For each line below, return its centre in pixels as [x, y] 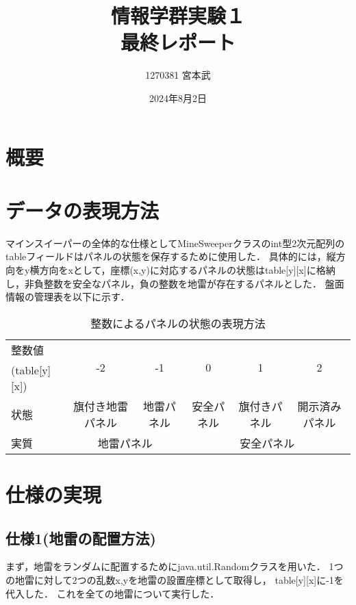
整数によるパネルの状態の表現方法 [178, 323]
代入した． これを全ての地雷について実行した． [113, 593]
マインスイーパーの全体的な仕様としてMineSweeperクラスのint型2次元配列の [175, 243]
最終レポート [178, 42]
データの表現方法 [82, 210]
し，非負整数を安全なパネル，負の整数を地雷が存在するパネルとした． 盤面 [175, 283]
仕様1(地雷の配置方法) [81, 538]
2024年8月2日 [178, 98]
